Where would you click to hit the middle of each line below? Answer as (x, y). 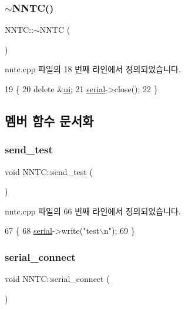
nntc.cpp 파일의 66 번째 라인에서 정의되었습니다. (93, 211)
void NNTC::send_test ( (49, 171)
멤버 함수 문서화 (49, 120)
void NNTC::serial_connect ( (57, 279)
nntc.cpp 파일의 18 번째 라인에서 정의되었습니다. (93, 69)
